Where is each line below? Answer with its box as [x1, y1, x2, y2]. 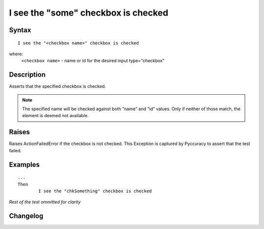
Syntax [9, 26, 31, 34]
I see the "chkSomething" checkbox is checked [38, 188, 152, 194]
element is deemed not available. [22, 113, 89, 119]
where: [9, 51, 23, 57]
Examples [9, 160, 40, 168]
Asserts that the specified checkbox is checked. [9, 83, 106, 89]
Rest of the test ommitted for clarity [9, 199, 81, 205]
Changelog [9, 212, 44, 220]
